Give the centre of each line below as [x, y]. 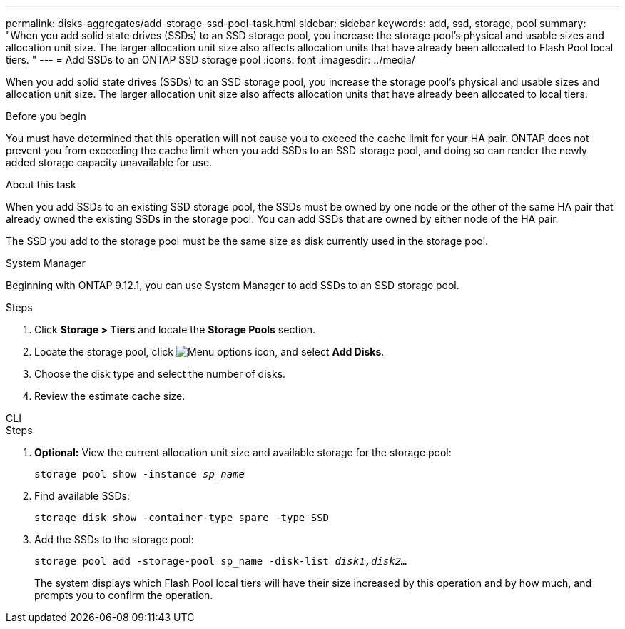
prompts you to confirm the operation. [124, 595]
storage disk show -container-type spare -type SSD [182, 518]
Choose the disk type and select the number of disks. [160, 374]
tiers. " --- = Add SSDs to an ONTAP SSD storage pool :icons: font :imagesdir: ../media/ [210, 60]
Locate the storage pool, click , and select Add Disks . [209, 352]
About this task [41, 185]
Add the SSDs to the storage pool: [114, 539]
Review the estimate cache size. [110, 396]
